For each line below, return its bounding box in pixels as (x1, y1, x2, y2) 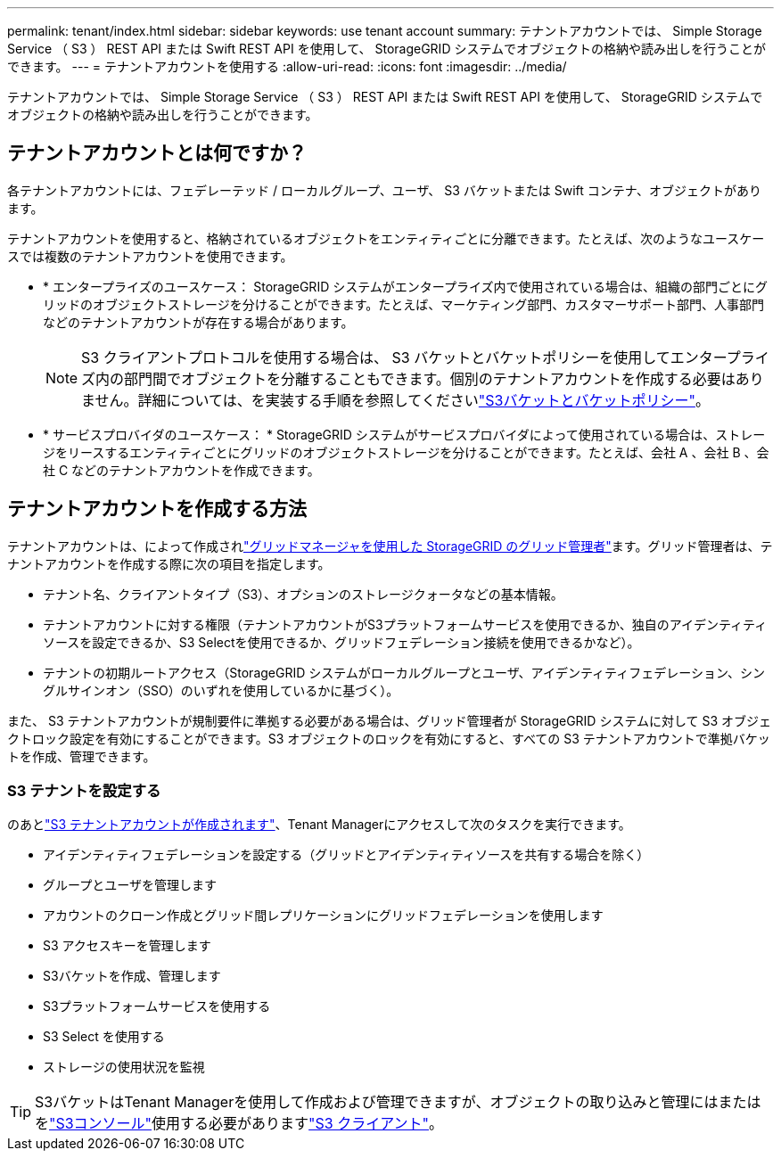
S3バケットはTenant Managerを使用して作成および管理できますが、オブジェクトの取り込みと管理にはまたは (35, 1093, 761, 1112)
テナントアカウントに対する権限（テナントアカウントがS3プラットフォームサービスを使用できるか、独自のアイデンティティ (43, 616, 768, 632)
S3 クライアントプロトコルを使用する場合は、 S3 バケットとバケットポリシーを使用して (81, 348, 670, 366)
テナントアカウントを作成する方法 (7, 497, 307, 521)
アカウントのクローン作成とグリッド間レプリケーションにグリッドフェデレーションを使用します (43, 908, 604, 924)
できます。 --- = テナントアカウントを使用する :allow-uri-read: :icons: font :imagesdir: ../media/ (7, 59, 567, 74)
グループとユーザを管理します (43, 877, 217, 893)
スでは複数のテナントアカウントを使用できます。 (7, 248, 293, 264)
